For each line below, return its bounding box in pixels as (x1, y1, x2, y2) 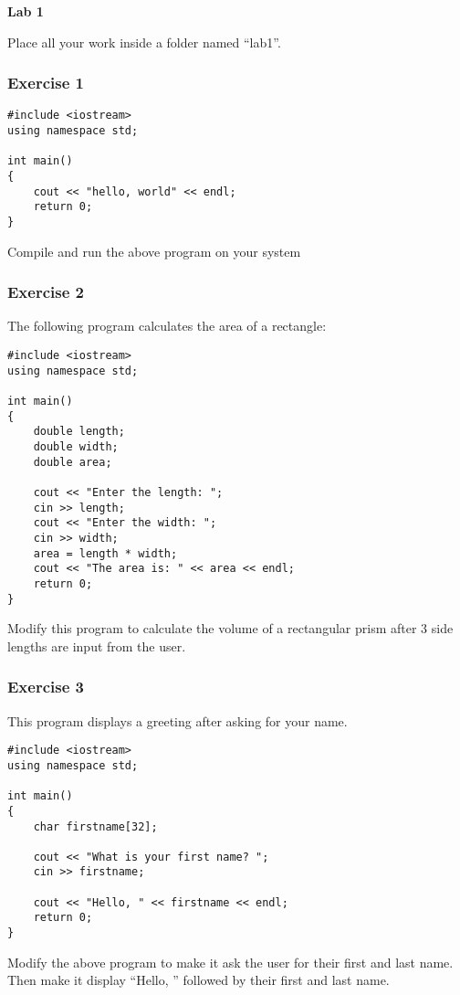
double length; (33, 425, 125, 439)
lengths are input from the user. (7, 636, 186, 655)
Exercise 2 (7, 281, 84, 303)
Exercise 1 (7, 71, 84, 94)
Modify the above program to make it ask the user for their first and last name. (7, 952, 454, 971)
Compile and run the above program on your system (7, 241, 301, 260)
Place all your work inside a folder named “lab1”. (7, 32, 281, 51)
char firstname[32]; (33, 820, 158, 833)
